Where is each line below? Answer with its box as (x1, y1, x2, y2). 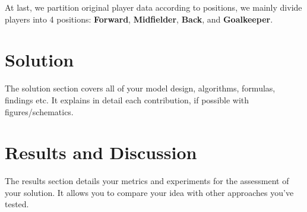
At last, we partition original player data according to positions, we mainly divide (5, 1, 302, 13)
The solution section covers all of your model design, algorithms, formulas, (5, 82, 276, 94)
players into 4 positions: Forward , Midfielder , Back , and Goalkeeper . (5, 12, 273, 25)
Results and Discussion (5, 140, 197, 164)
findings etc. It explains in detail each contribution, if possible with (5, 93, 249, 106)
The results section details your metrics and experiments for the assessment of (5, 175, 289, 187)
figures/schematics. (5, 105, 74, 118)
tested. (5, 198, 29, 210)
